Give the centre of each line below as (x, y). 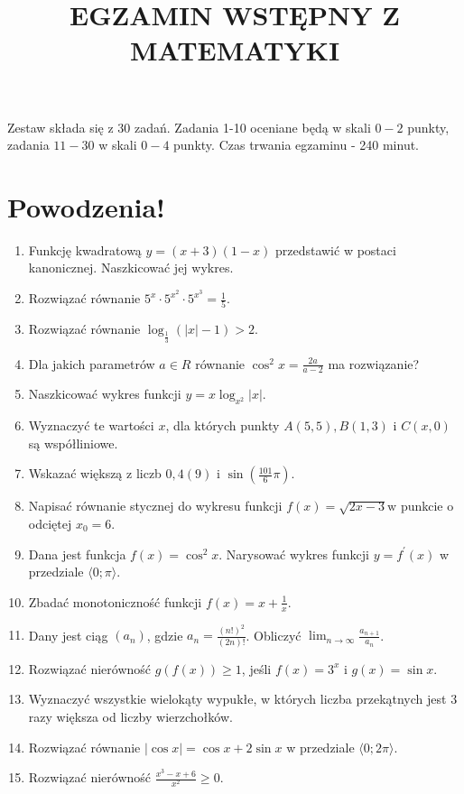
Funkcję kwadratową (85, 249)
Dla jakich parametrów (92, 363)
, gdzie (165, 635)
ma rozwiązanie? (374, 363)
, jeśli (256, 668)
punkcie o (427, 506)
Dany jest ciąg (68, 635)
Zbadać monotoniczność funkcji (115, 601)
